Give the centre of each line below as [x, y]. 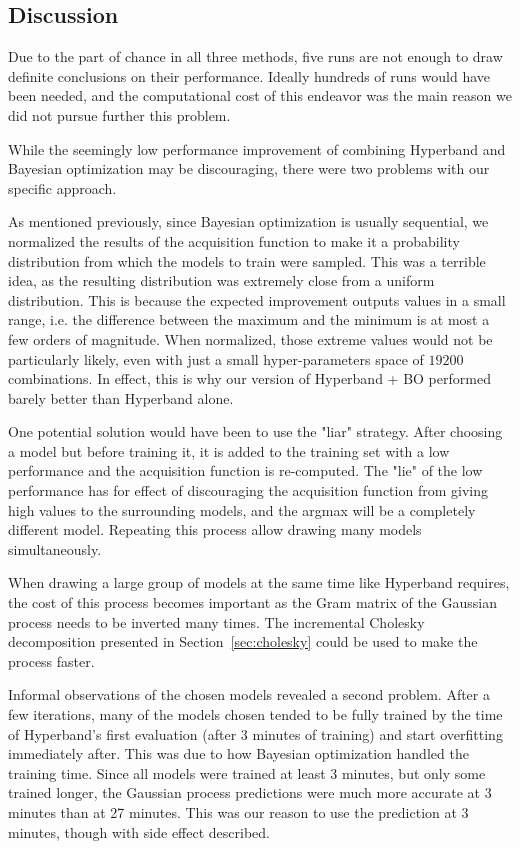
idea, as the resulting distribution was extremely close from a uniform [221, 280]
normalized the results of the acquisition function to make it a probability [234, 240]
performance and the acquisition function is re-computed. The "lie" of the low [245, 470]
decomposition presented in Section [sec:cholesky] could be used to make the [243, 641]
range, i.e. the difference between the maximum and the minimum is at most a [249, 319]
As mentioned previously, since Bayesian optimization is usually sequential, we [248, 221]
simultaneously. [55, 548]
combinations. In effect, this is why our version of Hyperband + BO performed [249, 378]
